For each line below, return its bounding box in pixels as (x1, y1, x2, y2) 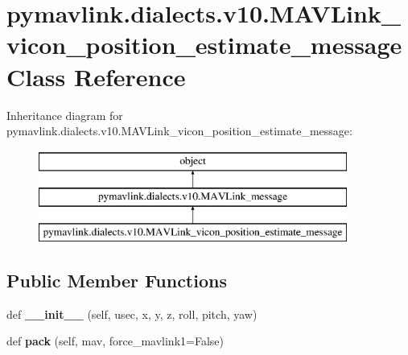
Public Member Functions (6, 268, 227, 293)
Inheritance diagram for (6, 106, 123, 123)
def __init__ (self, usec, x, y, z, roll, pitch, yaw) (6, 305, 258, 322)
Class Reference (6, 60, 186, 93)
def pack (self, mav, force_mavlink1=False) (6, 332, 224, 349)
